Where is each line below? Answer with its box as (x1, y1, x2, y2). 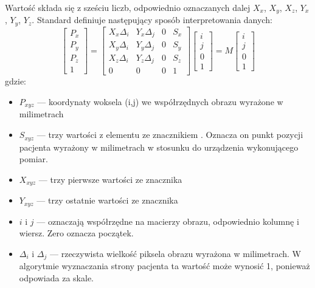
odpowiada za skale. (19, 271, 94, 284)
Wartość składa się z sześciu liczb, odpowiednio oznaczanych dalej (5, 1, 251, 13)
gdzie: (5, 75, 26, 87)
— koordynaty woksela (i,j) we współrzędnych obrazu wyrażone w (37, 95, 283, 108)
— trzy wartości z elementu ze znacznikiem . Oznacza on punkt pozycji (36, 128, 303, 141)
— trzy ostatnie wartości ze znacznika (36, 194, 178, 207)
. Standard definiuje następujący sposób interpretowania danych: (32, 13, 272, 26)
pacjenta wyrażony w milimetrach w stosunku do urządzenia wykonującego (19, 140, 299, 153)
